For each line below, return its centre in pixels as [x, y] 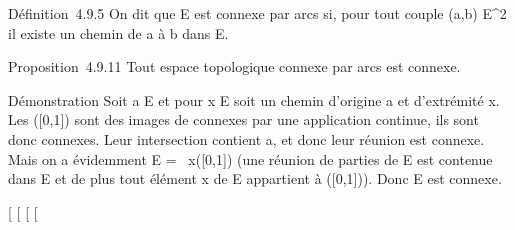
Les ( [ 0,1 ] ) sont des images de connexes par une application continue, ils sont [243, 119]
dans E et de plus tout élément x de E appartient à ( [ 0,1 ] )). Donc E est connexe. [255, 178]
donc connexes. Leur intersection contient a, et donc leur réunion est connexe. [246, 138]
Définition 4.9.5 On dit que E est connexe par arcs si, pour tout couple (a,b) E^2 [257, 13]
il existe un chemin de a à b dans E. [118, 32]
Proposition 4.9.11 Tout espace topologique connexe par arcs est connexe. [234, 66]
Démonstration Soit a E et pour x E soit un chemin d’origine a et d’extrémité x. [254, 99]
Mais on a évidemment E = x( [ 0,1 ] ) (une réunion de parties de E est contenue [250, 158]
